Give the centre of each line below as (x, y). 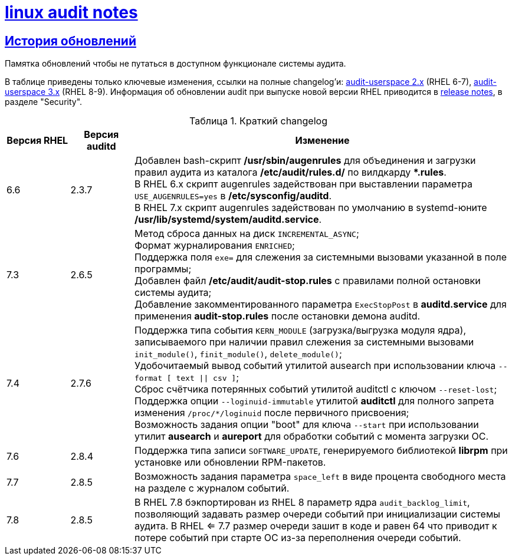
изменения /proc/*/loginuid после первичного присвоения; (272, 413)
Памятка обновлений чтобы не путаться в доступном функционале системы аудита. (175, 64)
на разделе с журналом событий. (212, 488)
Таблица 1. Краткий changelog (258, 121)
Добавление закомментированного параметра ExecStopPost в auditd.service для (321, 304)
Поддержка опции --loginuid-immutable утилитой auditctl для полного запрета (314, 401)
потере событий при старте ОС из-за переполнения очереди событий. (298, 538)
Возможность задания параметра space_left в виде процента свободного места (320, 477)
